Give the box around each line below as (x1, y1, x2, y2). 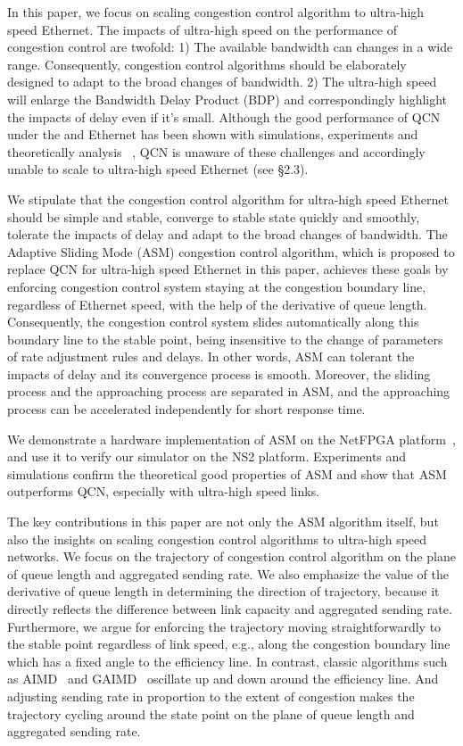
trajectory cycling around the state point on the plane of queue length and (7, 704, 415, 723)
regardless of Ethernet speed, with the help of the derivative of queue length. (7, 294, 427, 313)
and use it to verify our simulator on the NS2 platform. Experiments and (7, 447, 407, 466)
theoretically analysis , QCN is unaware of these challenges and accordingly (7, 142, 426, 161)
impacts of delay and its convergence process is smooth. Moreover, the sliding (7, 364, 431, 383)
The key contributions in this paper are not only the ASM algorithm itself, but (7, 512, 439, 531)
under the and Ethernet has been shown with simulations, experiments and (7, 125, 418, 144)
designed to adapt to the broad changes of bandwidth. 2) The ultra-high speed (7, 72, 437, 91)
